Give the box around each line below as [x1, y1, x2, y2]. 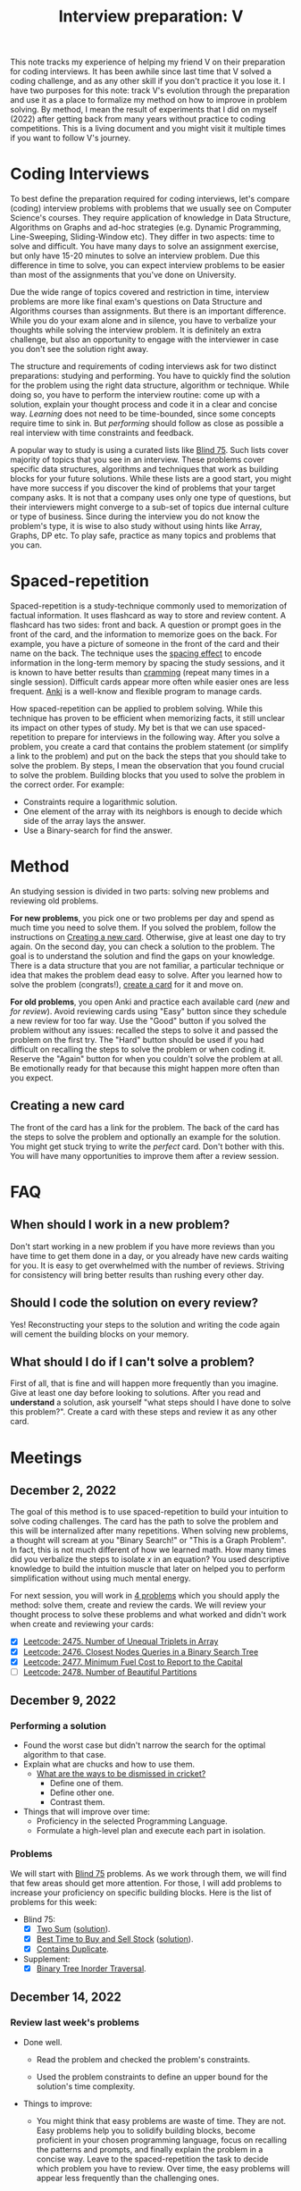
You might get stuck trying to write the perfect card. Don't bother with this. [10, 1141, 285, 1152]
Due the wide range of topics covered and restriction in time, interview [10, 287, 270, 298]
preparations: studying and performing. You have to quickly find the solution [10, 371, 291, 382]
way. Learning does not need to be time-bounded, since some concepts [10, 408, 276, 419]
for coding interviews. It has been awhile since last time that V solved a [10, 66, 272, 77]
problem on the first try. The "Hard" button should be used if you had [10, 1035, 264, 1045]
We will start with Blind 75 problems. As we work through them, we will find [10, 1868, 287, 1878]
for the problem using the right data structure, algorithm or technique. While [10, 380, 289, 390]
